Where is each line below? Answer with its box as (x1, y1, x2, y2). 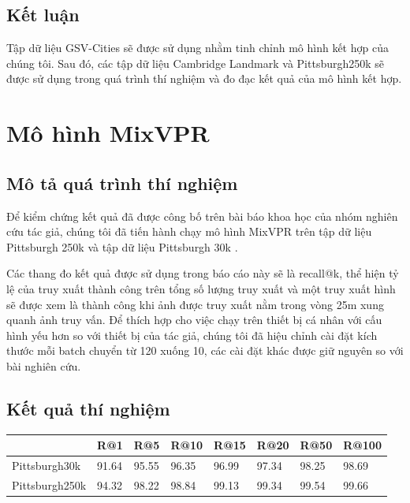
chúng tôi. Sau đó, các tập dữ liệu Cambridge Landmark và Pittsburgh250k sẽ (6, 54, 385, 71)
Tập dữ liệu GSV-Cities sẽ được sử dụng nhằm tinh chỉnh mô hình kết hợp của (6, 39, 389, 56)
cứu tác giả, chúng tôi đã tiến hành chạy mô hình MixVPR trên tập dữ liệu (6, 223, 372, 240)
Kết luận (6, 2, 80, 27)
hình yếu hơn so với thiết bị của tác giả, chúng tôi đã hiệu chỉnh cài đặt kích (6, 326, 378, 343)
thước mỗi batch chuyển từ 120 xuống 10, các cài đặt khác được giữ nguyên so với (6, 342, 404, 359)
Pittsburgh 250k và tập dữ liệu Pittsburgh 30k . (6, 238, 238, 255)
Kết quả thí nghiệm (6, 396, 170, 420)
